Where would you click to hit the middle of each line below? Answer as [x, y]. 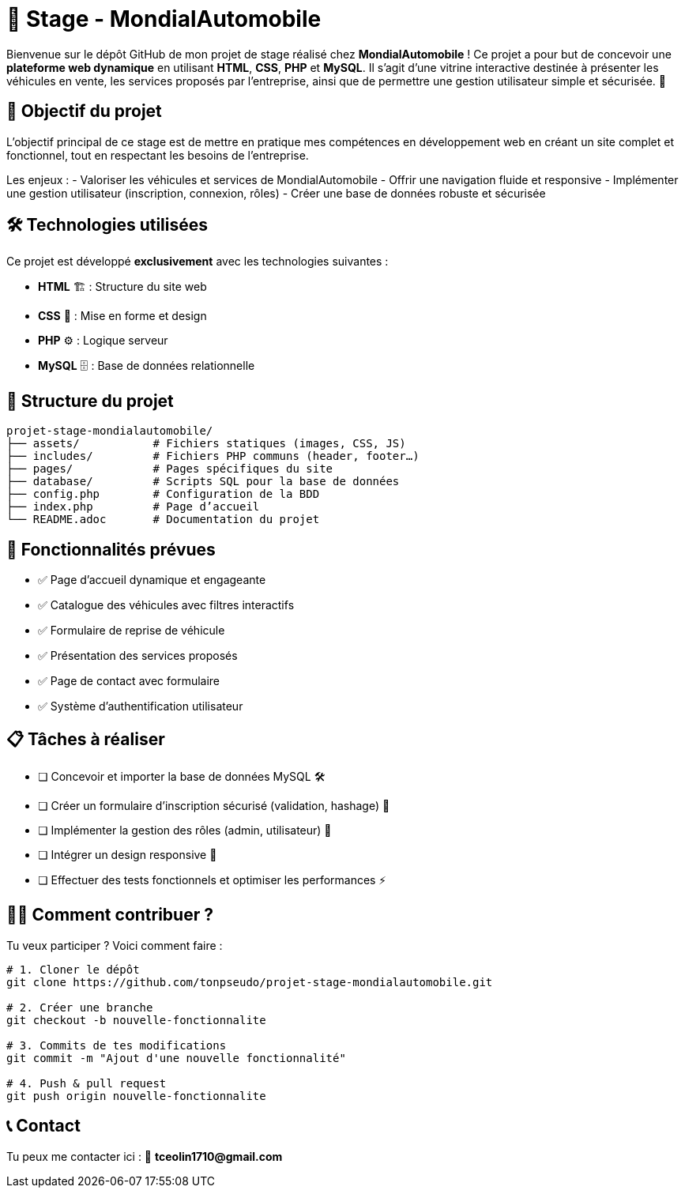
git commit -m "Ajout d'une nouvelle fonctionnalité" [176, 1058]
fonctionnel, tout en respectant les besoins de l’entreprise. [158, 155]
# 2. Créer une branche [80, 1007]
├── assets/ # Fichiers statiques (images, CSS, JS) [206, 444]
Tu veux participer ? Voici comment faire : [115, 945]
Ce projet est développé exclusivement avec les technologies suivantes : [198, 262]
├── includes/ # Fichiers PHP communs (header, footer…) [213, 456]
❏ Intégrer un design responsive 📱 [128, 854]
